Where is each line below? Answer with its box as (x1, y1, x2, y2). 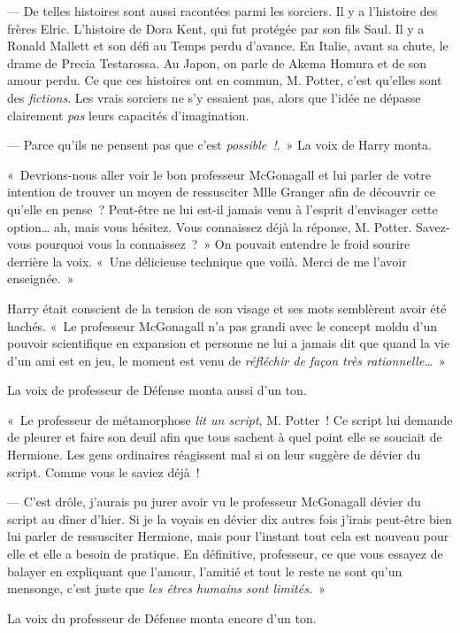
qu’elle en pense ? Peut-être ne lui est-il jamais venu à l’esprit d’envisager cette (7, 199, 438, 218)
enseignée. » (7, 269, 74, 288)
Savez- (416, 217, 450, 235)
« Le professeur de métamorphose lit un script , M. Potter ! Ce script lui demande (7, 410, 453, 428)
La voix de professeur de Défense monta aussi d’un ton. (7, 381, 307, 399)
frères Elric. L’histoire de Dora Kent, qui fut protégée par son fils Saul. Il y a (7, 19, 425, 37)
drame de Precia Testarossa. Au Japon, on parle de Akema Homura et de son (7, 53, 427, 72)
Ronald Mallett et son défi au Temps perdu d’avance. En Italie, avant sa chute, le (7, 36, 448, 55)
